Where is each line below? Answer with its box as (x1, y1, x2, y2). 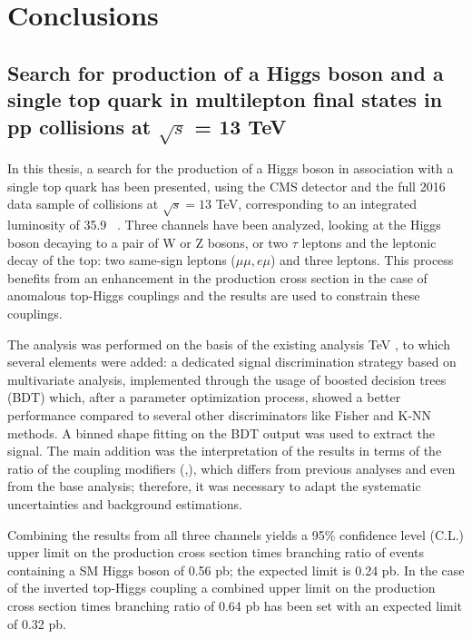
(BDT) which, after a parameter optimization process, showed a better (7, 388, 401, 407)
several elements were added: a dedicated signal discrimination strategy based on (7, 352, 457, 371)
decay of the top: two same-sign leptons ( (7, 251, 236, 270)
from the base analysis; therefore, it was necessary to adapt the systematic (7, 477, 421, 496)
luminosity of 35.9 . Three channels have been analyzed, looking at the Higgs (7, 215, 441, 234)
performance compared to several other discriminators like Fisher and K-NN (7, 405, 432, 424)
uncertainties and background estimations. (7, 494, 242, 513)
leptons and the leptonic (301, 232, 437, 251)
